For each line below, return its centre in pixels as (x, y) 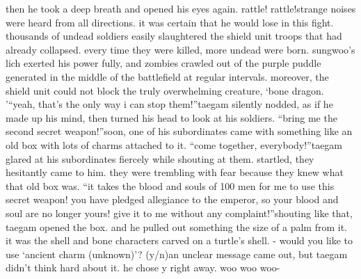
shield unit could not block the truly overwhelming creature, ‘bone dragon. (165, 90)
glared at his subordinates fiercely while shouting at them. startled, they (160, 158)
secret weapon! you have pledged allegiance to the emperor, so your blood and (172, 199)
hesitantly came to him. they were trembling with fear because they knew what (175, 172)
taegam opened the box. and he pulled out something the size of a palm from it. (176, 226)
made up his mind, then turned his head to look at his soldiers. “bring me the (171, 117)
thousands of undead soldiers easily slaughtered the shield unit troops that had (174, 36)
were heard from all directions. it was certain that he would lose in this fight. (170, 22)
